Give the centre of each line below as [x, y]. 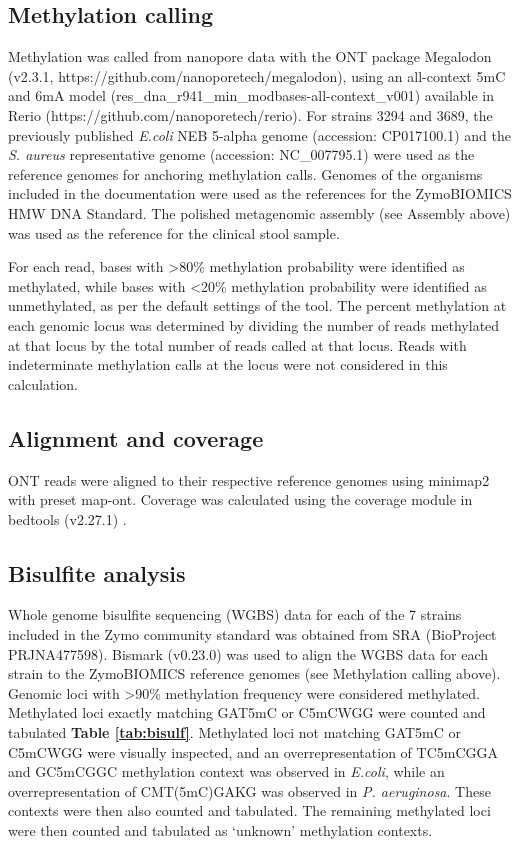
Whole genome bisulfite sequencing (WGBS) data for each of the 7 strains [235, 614]
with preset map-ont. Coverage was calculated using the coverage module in [240, 499]
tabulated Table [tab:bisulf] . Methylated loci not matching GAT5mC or [235, 732]
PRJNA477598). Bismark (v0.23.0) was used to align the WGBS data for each [248, 653]
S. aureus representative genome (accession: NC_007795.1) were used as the [241, 154]
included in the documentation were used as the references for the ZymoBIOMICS [260, 193]
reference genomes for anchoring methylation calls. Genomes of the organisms [245, 173]
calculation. [43, 383]
